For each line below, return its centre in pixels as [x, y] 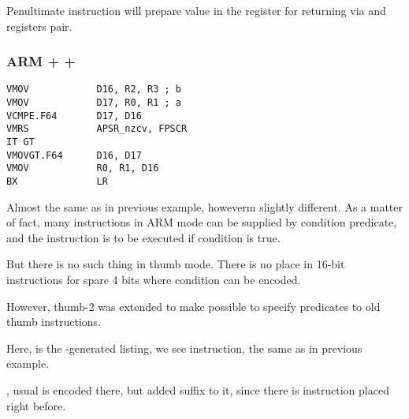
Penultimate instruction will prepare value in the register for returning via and [196, 10]
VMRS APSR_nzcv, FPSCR [97, 129]
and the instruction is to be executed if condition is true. [143, 237]
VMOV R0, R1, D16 [83, 168]
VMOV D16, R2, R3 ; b [94, 90]
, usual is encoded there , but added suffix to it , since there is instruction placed [198, 390]
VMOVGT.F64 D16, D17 [74, 155]
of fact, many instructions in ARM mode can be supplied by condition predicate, [202, 222]
